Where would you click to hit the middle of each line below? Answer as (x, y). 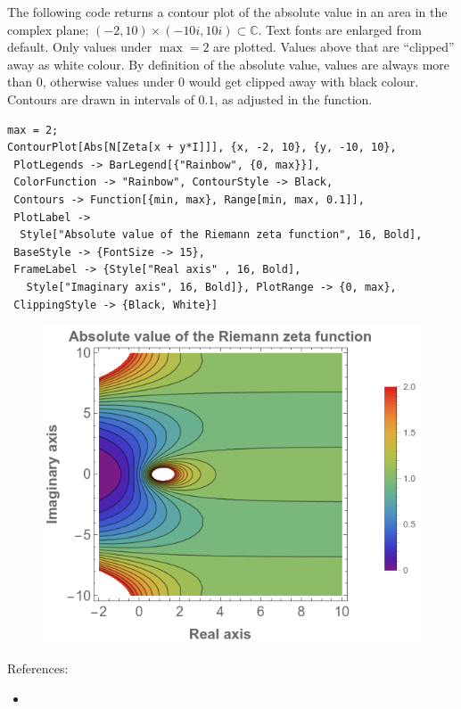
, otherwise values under (108, 82)
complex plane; (48, 29)
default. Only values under (80, 47)
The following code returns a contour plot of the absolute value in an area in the (227, 12)
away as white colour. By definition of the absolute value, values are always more (229, 64)
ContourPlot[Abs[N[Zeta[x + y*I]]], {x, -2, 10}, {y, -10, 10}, (202, 148)
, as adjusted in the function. (293, 99)
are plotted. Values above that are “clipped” (334, 47)
